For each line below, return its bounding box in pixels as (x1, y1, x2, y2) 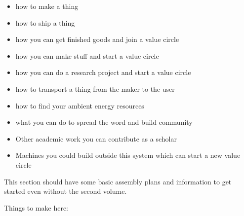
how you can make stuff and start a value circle (15, 50, 159, 61)
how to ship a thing (15, 17, 75, 28)
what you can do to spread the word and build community (15, 117, 193, 127)
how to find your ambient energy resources (15, 100, 144, 110)
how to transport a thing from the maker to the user (15, 83, 175, 94)
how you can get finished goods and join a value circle (15, 34, 179, 44)
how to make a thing (15, 1, 79, 11)
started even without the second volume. (4, 186, 127, 196)
